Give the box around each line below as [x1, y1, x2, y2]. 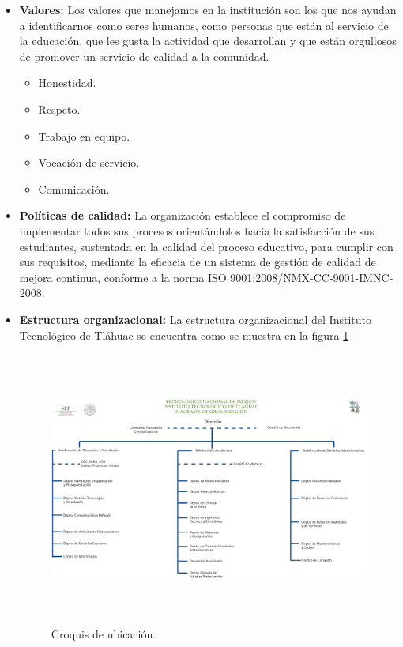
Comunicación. [38, 180, 110, 197]
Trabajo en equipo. [38, 127, 130, 144]
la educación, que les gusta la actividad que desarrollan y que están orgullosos [19, 32, 397, 49]
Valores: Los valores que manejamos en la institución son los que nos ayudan [19, 2, 397, 17]
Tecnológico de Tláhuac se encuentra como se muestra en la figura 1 [19, 326, 349, 343]
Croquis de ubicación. [51, 625, 156, 641]
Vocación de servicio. [38, 154, 140, 171]
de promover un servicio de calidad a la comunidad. [19, 47, 269, 64]
